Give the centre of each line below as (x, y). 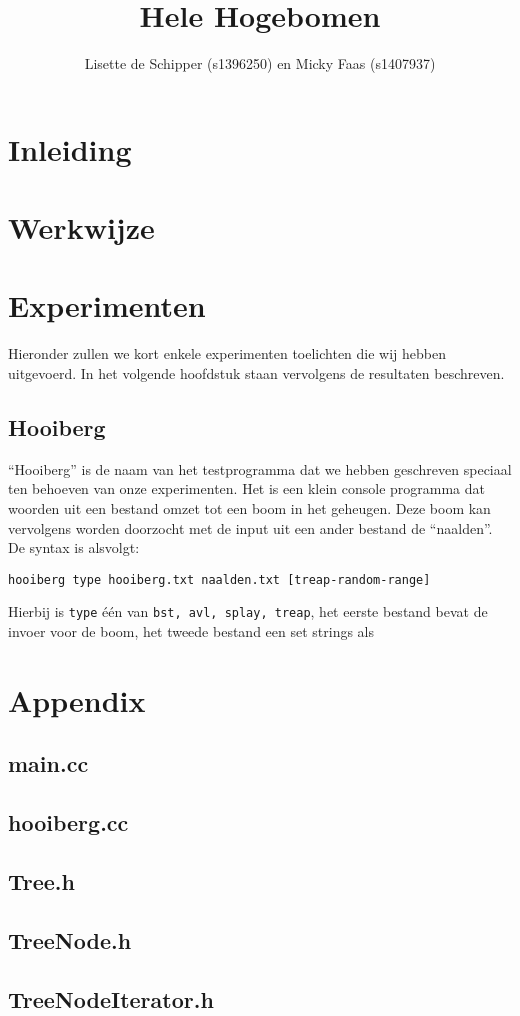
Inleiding (70, 148)
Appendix (77, 699)
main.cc (48, 763)
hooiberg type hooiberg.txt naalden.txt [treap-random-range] (219, 579)
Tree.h (41, 881)
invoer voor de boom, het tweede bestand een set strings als (191, 631)
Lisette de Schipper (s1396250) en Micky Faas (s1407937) (260, 63)
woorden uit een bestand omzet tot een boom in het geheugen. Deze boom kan (249, 507)
